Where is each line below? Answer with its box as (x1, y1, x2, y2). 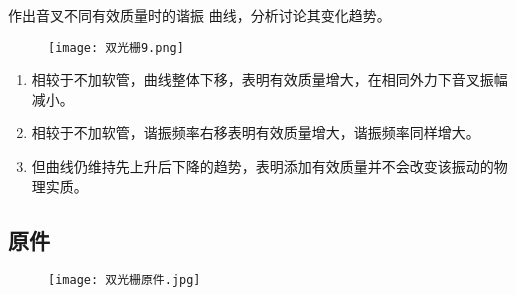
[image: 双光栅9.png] (48, 40, 184, 55)
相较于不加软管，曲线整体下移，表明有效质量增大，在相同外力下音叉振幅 (31, 69, 508, 90)
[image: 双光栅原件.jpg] (48, 273, 201, 288)
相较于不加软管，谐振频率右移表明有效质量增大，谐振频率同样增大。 (31, 122, 480, 143)
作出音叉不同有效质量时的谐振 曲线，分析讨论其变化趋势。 (8, 5, 391, 25)
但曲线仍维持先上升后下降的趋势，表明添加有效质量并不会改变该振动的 (31, 156, 494, 177)
